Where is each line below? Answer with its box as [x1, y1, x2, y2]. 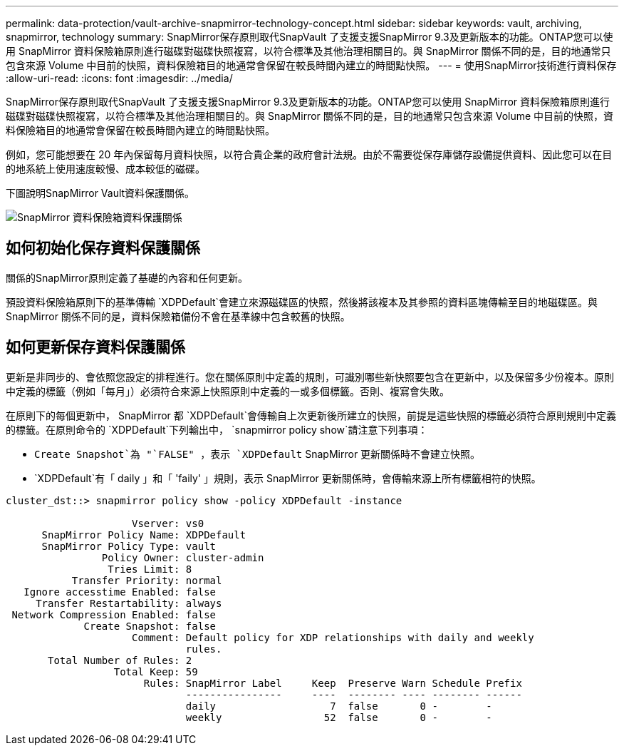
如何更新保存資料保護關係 [6, 338, 185, 357]
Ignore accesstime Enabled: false [24, 586, 217, 598]
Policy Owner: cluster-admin [101, 551, 264, 563]
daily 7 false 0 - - [185, 700, 492, 712]
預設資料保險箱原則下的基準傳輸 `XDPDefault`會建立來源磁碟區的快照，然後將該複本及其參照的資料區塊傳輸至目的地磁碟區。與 [6, 295, 598, 308]
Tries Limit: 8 [108, 563, 192, 575]
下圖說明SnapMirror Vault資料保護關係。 [6, 187, 195, 199]
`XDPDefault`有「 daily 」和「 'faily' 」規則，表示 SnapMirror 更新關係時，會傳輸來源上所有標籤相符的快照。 [34, 471, 541, 484]
